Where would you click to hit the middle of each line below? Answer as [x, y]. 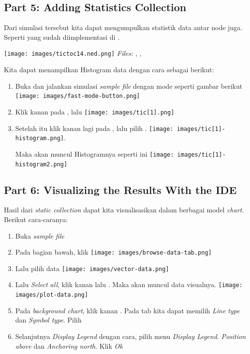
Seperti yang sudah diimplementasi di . [62, 37]
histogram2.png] [41, 164]
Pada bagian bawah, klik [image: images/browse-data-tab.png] [113, 252]
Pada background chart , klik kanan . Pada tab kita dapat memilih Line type [127, 310]
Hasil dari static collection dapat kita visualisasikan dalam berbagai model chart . [124, 210]
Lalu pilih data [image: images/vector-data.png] [92, 268]
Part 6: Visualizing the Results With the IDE [120, 189]
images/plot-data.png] [52, 295]
